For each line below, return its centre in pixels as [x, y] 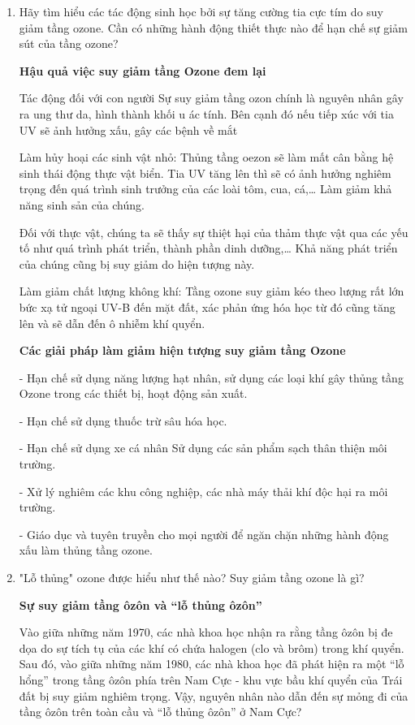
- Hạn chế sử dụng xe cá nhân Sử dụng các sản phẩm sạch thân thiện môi [203, 448]
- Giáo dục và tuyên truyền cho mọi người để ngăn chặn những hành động [204, 534]
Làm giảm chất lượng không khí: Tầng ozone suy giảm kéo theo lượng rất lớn [212, 291]
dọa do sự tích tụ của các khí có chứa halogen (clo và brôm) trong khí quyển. [212, 647]
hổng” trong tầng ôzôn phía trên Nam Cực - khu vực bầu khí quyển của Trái [211, 680]
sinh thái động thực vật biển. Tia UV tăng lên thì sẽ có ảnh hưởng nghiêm [205, 173]
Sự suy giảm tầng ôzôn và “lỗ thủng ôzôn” [140, 604]
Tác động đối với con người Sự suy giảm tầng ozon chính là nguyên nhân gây [211, 98]
